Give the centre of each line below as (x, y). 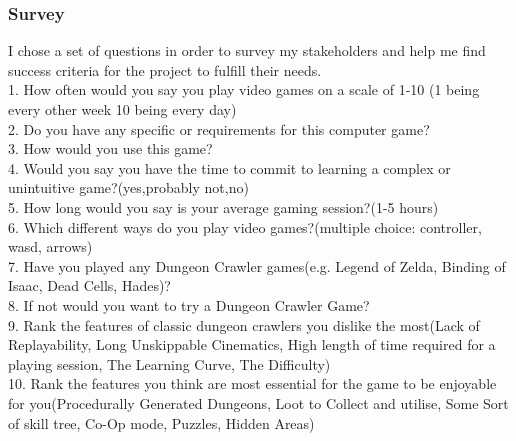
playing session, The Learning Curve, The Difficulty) (169, 363)
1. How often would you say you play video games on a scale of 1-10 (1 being (244, 89)
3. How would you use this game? (110, 148)
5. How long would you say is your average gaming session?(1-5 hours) (223, 206)
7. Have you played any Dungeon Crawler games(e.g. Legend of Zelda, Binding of (257, 265)
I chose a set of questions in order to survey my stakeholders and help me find (247, 50)
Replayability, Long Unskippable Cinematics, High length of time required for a (252, 344)
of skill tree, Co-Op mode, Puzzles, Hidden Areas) (161, 422)
